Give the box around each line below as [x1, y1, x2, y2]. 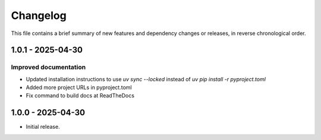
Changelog [11, 9, 67, 22]
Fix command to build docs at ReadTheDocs [26, 92, 135, 99]
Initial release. [26, 123, 60, 131]
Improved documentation [11, 63, 86, 71]
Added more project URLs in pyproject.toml [26, 84, 132, 91]
